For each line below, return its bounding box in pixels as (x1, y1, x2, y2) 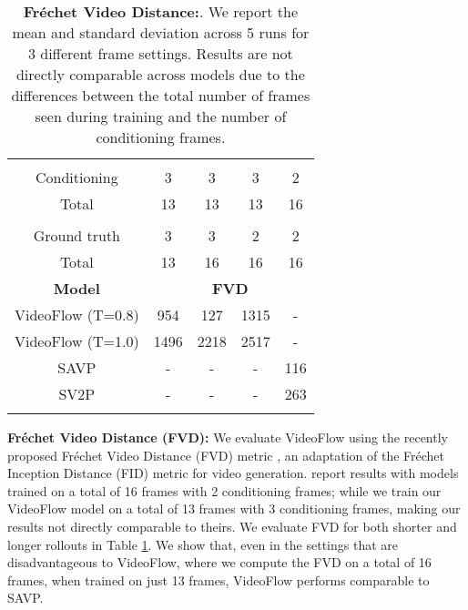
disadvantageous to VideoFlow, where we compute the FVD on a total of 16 (7, 553, 432, 572)
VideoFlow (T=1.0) (15, 330, 139, 351)
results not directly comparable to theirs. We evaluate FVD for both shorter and (7, 516, 457, 535)
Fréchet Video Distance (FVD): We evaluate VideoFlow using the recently (7, 428, 448, 446)
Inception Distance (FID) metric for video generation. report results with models (7, 463, 459, 483)
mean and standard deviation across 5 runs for (12, 22, 310, 43)
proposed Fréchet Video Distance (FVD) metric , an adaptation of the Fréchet (7, 445, 445, 464)
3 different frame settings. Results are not (27, 43, 293, 64)
